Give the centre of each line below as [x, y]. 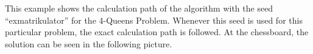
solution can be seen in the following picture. [89, 43]
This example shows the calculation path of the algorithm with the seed [139, 8]
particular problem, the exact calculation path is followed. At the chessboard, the [157, 32]
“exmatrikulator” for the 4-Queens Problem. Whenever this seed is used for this [154, 20]
